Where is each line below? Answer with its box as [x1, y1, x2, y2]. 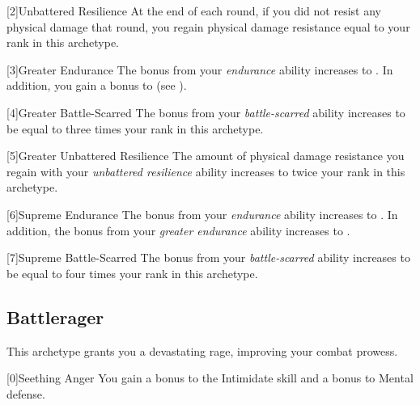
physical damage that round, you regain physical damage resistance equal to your [6, 18, 410, 35]
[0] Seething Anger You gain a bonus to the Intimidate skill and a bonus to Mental [6, 369, 414, 386]
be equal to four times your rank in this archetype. [6, 264, 258, 281]
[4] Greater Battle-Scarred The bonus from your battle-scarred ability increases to [6, 103, 405, 120]
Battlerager [6, 304, 104, 329]
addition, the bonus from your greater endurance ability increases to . [6, 221, 350, 238]
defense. [6, 385, 45, 402]
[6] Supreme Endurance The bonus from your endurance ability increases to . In [6, 205, 398, 222]
